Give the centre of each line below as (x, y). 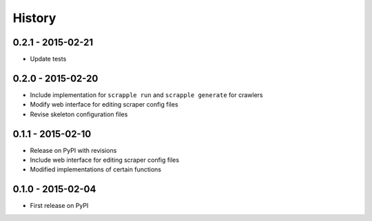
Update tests (48, 59)
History (34, 18)
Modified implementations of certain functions (96, 169)
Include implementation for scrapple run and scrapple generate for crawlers (146, 95)
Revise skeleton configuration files (79, 114)
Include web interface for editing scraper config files (104, 160)
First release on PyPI (59, 206)
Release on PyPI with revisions (73, 150)
